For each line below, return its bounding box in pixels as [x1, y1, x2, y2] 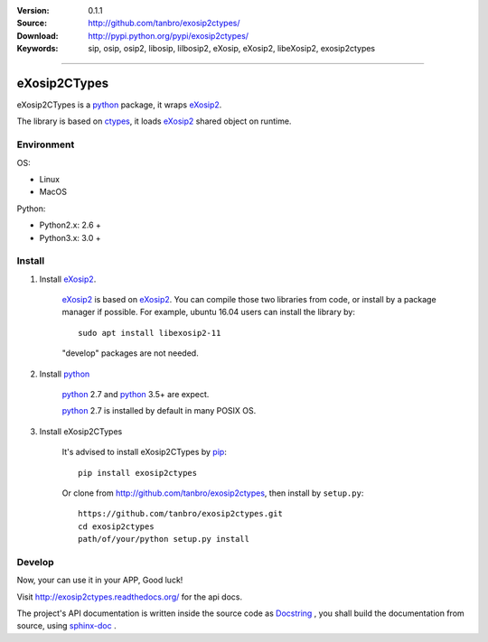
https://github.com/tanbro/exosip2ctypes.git [78, 508, 284, 519]
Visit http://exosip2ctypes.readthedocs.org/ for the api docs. [16, 591, 243, 602]
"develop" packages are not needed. [61, 348, 199, 358]
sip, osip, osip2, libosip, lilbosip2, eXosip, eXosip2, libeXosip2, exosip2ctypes [88, 43, 376, 54]
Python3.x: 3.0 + [39, 232, 101, 243]
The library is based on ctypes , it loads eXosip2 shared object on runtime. [16, 116, 292, 126]
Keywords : [16, 43, 59, 54]
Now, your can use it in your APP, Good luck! [16, 574, 183, 586]
